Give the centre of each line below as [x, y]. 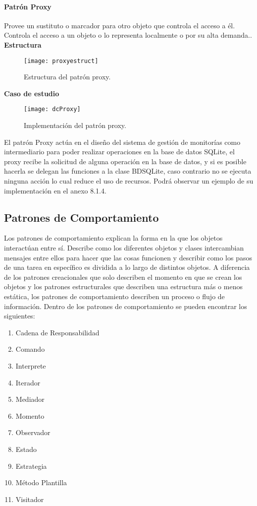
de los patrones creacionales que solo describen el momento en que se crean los [123, 277]
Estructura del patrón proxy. [67, 77]
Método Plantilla [41, 482]
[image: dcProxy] [52, 109]
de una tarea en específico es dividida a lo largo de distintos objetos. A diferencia [127, 267]
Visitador [30, 499]
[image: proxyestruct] [61, 61]
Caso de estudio [32, 93]
